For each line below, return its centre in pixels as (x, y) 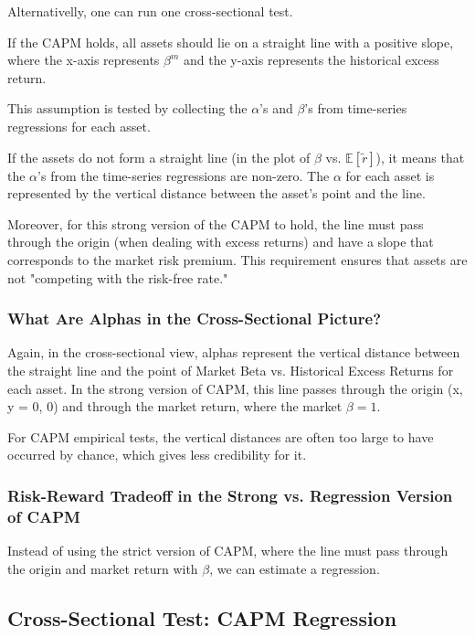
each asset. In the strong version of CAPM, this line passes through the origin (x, (235, 388)
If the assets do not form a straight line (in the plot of (159, 157)
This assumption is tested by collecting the (127, 108)
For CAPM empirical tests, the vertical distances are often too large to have (221, 436)
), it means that (420, 157)
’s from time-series (356, 108)
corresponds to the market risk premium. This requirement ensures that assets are (237, 259)
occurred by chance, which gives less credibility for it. (157, 455)
